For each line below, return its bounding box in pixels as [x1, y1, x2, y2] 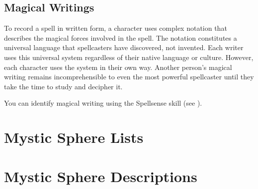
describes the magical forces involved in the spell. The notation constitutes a [4, 32, 237, 43]
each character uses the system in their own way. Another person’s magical [4, 62, 232, 72]
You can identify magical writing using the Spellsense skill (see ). [4, 98, 202, 108]
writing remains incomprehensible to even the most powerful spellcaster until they [4, 71, 254, 82]
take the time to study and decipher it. [4, 81, 123, 91]
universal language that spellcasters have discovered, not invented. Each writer [4, 42, 244, 53]
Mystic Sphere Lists [4, 127, 144, 147]
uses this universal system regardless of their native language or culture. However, [4, 52, 254, 62]
